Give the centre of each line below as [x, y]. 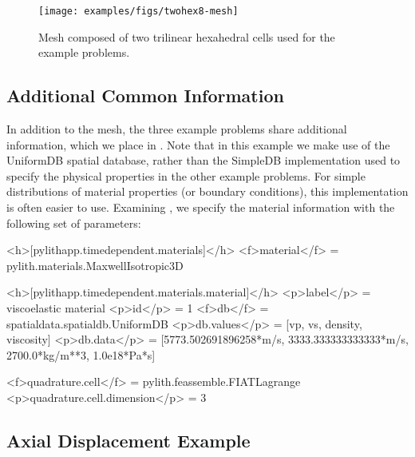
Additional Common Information [145, 95]
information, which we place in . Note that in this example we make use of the [198, 144]
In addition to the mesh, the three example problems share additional [177, 129]
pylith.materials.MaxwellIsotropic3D [95, 265]
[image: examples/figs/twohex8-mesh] [138, 11]
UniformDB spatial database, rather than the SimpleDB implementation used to [204, 160]
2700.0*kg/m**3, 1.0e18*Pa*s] [81, 354]
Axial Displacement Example [128, 440]
